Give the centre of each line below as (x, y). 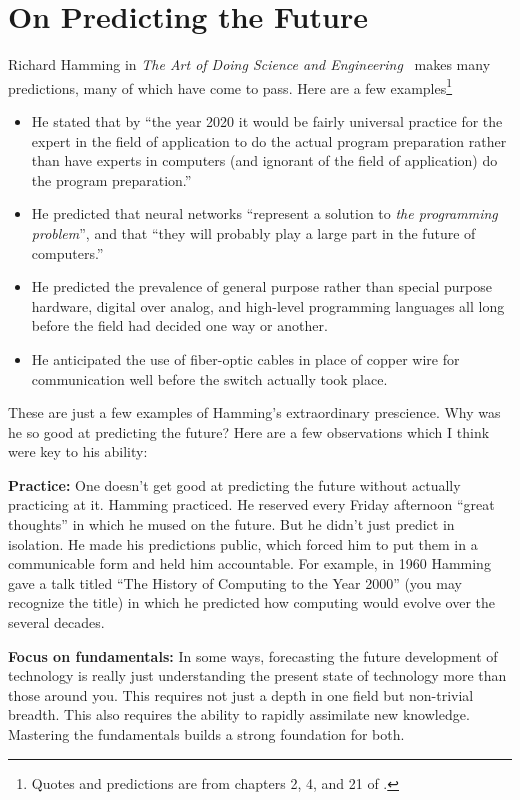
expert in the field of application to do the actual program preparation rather (269, 140)
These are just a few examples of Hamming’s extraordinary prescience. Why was (254, 412)
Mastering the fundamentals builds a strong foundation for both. (206, 734)
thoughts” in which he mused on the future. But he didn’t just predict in (231, 524)
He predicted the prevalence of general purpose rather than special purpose (261, 286)
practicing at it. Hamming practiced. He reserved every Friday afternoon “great (251, 504)
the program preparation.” (111, 179)
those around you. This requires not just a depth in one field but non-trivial (241, 694)
